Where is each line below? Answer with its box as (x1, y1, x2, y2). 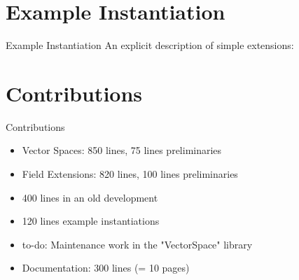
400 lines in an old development (22, 190, 158, 204)
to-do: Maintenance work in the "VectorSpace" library (22, 237, 253, 251)
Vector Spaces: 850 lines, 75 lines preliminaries (22, 143, 222, 157)
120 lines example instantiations (22, 213, 160, 228)
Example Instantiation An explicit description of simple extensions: (6, 38, 294, 52)
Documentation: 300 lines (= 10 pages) (22, 260, 190, 275)
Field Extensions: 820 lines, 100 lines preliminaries (22, 167, 238, 181)
